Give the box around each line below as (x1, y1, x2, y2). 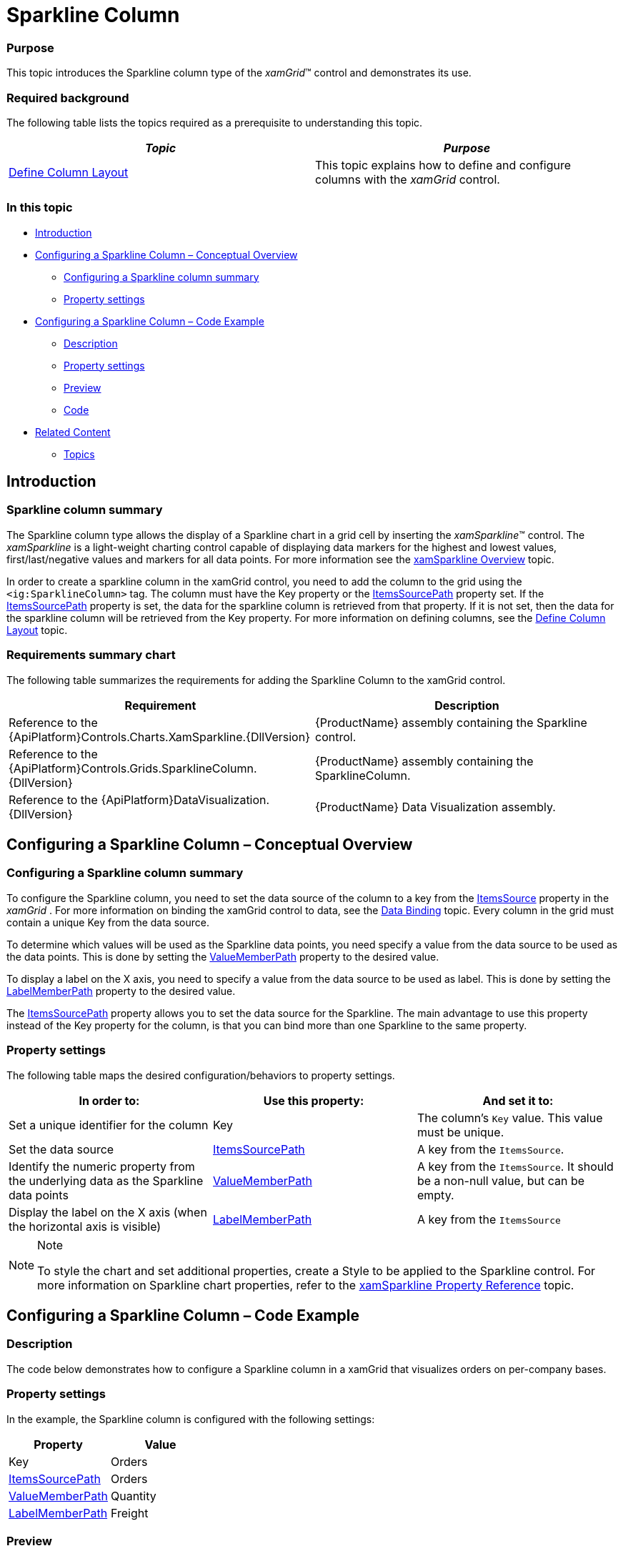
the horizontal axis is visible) (9, 1219, 161, 1234)
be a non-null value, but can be (417, 1173, 585, 1188)
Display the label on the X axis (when (9, 1204, 207, 1219)
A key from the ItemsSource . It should (417, 1159, 614, 1174)
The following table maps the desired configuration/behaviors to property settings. (6, 1069, 395, 1081)
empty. (417, 1187, 454, 1202)
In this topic (6, 200, 73, 215)
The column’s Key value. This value (417, 1110, 603, 1125)
